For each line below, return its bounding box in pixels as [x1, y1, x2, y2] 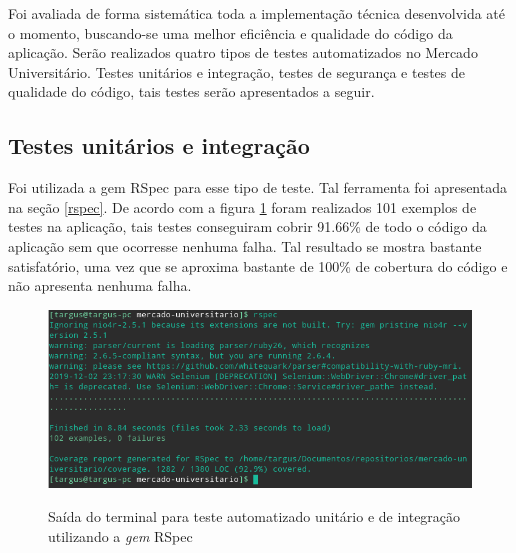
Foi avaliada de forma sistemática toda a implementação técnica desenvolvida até [8, 3, 506, 23]
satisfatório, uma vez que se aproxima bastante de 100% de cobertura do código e [8, 255, 508, 276]
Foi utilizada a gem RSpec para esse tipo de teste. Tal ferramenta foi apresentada [8, 177, 507, 198]
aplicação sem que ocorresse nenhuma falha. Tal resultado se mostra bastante [8, 235, 482, 256]
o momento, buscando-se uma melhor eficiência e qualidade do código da [8, 22, 453, 43]
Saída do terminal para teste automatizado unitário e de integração [48, 505, 461, 526]
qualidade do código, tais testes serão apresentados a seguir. [8, 81, 375, 102]
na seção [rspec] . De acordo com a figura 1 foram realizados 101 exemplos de [8, 196, 477, 217]
